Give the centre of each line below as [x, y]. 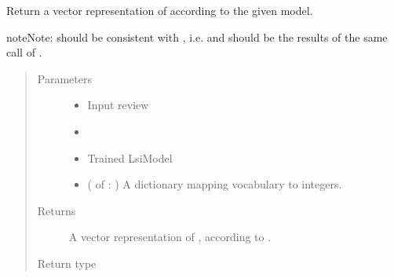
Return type [67, 263]
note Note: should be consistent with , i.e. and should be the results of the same [197, 37]
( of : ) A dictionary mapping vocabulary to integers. [215, 184]
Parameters [64, 78]
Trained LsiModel [130, 157]
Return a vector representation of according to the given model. [160, 10]
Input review [118, 105]
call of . [24, 52]
